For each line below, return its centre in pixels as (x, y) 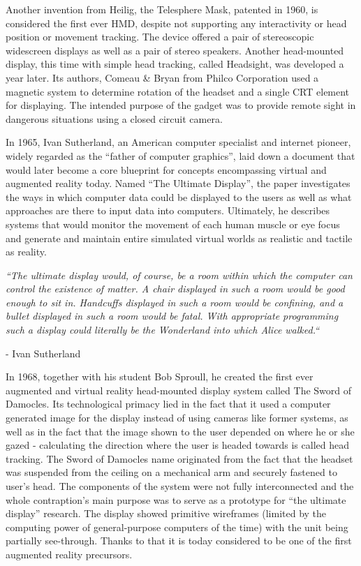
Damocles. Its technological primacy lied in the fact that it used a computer (168, 404)
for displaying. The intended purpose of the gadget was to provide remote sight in (181, 105)
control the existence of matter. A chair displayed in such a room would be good (175, 289)
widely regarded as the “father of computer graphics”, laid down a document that (180, 155)
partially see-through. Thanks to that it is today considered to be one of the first (179, 541)
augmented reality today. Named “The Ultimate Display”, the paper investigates (178, 183)
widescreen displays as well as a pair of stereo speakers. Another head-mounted (175, 50)
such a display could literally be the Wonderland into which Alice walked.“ (163, 330)
